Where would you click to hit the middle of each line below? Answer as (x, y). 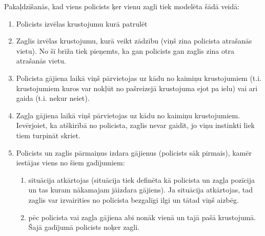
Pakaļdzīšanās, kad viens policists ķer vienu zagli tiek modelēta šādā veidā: (122, 6)
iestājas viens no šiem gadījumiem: (70, 163)
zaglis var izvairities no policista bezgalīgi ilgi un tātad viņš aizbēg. (134, 199)
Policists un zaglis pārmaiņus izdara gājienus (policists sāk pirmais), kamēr (134, 152)
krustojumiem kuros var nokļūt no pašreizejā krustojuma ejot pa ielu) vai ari (137, 88)
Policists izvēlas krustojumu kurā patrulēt (82, 23)
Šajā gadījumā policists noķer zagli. (84, 227)
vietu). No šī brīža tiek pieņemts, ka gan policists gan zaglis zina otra (125, 50)
